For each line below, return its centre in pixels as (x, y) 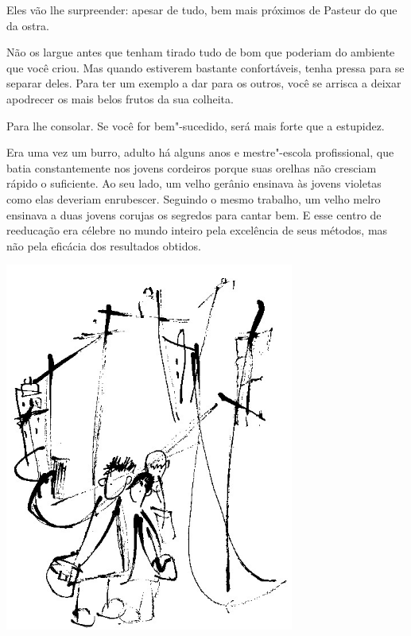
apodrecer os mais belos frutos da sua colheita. (120, 98)
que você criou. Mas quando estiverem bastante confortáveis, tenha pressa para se (205, 67)
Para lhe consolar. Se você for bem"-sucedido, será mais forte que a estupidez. (196, 125)
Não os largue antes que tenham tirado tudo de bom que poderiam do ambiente (201, 52)
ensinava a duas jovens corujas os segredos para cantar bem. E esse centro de (194, 214)
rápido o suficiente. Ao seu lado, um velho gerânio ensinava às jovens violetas (194, 183)
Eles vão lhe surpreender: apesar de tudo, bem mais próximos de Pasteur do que (202, 10)
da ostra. (28, 25)
